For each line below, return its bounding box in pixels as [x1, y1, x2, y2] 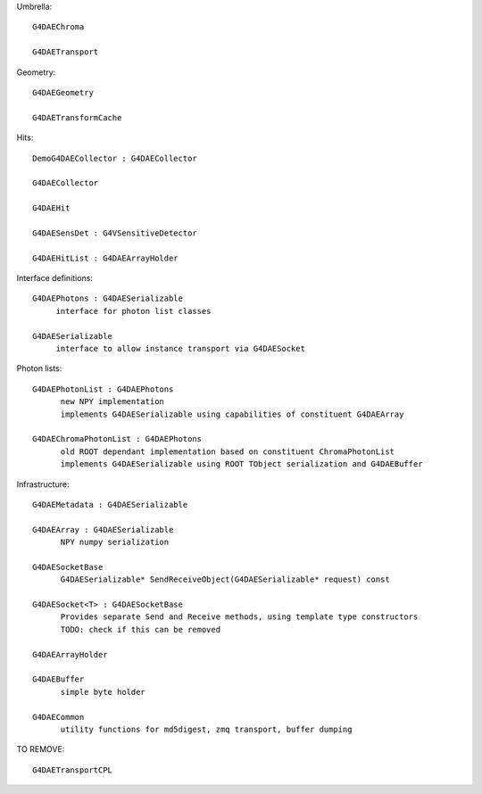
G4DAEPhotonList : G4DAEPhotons [32, 384, 174, 394]
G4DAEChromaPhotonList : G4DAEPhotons [32, 434, 203, 444]
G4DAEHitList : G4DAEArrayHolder [32, 252, 179, 263]
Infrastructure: [16, 478, 70, 490]
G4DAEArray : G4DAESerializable [32, 525, 174, 534]
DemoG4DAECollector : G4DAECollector [32, 153, 198, 163]
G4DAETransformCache [32, 112, 122, 122]
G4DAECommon [32, 712, 85, 722]
